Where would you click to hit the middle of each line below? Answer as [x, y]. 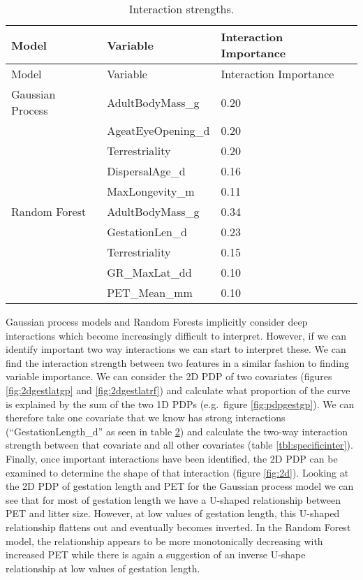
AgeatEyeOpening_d [158, 130]
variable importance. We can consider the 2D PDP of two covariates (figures [169, 376]
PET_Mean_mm [150, 292]
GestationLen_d [147, 232]
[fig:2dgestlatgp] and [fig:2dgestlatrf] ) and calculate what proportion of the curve [178, 390]
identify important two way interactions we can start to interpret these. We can [176, 349]
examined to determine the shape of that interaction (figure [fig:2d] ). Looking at [177, 472]
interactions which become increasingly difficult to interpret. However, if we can [176, 335]
